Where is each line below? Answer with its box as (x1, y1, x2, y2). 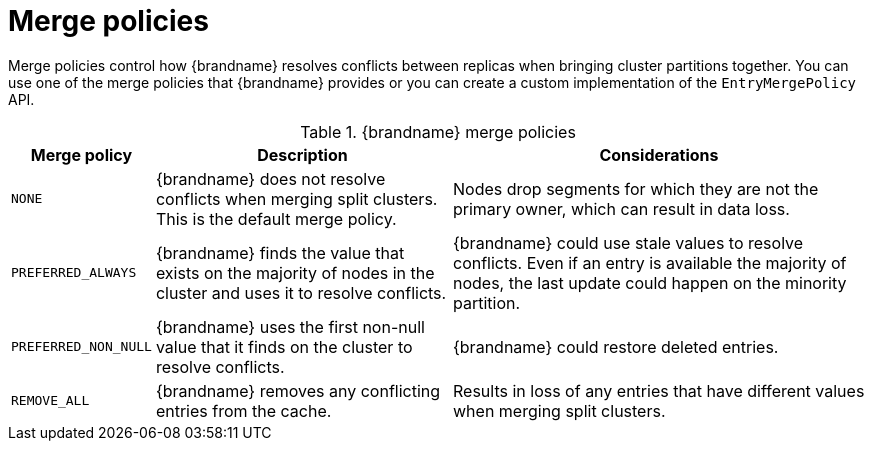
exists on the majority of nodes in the (155, 262, 435, 283)
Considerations (599, 144, 719, 165)
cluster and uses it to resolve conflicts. (155, 282, 447, 303)
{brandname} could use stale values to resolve (453, 232, 804, 253)
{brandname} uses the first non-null (155, 316, 425, 337)
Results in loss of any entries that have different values (453, 380, 865, 401)
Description (257, 144, 348, 165)
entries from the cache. (155, 400, 332, 421)
